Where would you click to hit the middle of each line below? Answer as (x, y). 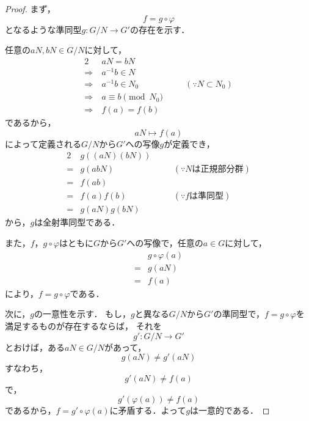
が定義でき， (189, 143)
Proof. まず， (30, 9)
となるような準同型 (43, 29)
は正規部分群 (218, 170)
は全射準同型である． (77, 222)
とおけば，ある (35, 347)
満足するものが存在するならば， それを (83, 325)
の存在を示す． (160, 29)
